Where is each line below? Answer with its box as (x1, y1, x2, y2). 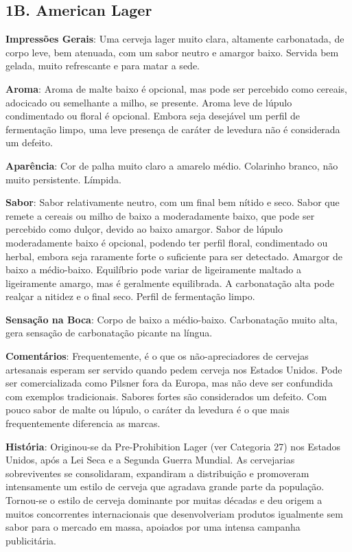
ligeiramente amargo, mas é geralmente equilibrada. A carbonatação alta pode (5, 275, 334, 290)
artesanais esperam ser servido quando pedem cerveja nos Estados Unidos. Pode (5, 362, 342, 376)
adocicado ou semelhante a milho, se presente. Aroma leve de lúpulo (5, 95, 292, 109)
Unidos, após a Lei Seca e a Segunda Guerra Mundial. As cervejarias (5, 452, 295, 467)
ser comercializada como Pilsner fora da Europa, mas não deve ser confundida (5, 376, 333, 390)
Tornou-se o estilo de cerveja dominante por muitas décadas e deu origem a (5, 493, 322, 507)
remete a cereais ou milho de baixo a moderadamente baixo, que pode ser (5, 208, 315, 222)
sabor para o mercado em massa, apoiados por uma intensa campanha (5, 520, 301, 534)
